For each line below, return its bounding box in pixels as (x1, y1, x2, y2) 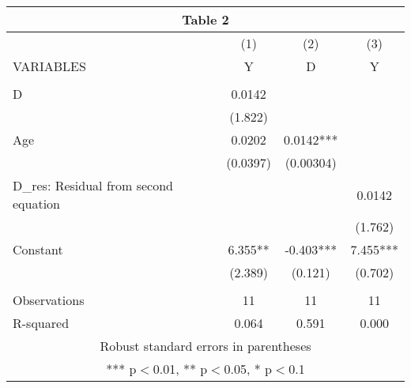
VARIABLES (13, 57, 86, 75)
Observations (13, 291, 85, 309)
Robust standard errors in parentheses (100, 337, 311, 355)
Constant (13, 240, 63, 258)
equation (13, 194, 61, 213)
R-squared (13, 314, 70, 332)
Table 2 (182, 10, 229, 28)
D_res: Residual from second (13, 176, 174, 194)
